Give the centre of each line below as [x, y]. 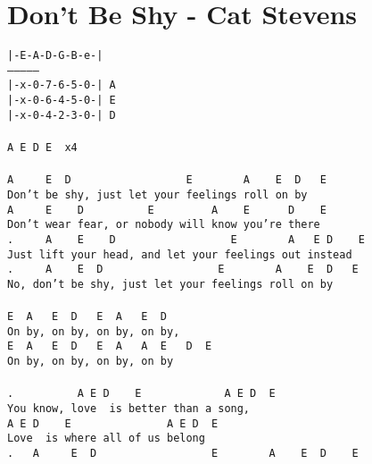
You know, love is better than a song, [129, 408]
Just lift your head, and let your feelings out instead [180, 254]
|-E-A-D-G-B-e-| [55, 56]
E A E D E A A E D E [110, 346]
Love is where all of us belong [106, 439]
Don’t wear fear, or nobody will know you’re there [164, 225]
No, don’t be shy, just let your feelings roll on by [170, 284]
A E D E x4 [42, 148]
